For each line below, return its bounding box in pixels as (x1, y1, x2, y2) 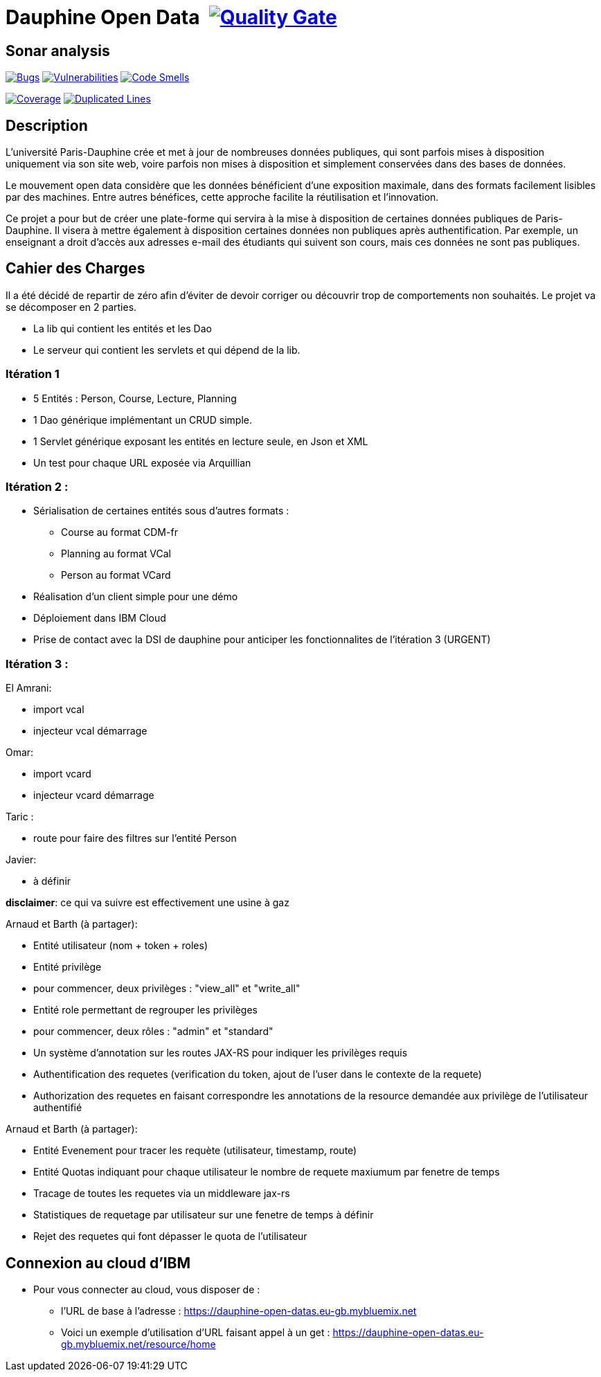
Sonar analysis (6, 42, 110, 60)
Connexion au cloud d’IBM (6, 1254, 191, 1272)
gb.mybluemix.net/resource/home (61, 1338, 216, 1350)
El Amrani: (6, 682, 52, 694)
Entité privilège (33, 961, 102, 973)
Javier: (6, 854, 37, 866)
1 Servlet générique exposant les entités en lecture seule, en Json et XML (33, 435, 368, 447)
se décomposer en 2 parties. (6, 300, 137, 313)
